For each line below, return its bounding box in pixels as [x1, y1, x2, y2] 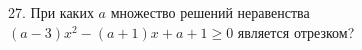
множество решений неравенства [110, 2, 310, 22]
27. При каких [8, 2, 94, 22]
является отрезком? [237, 21, 355, 42]
